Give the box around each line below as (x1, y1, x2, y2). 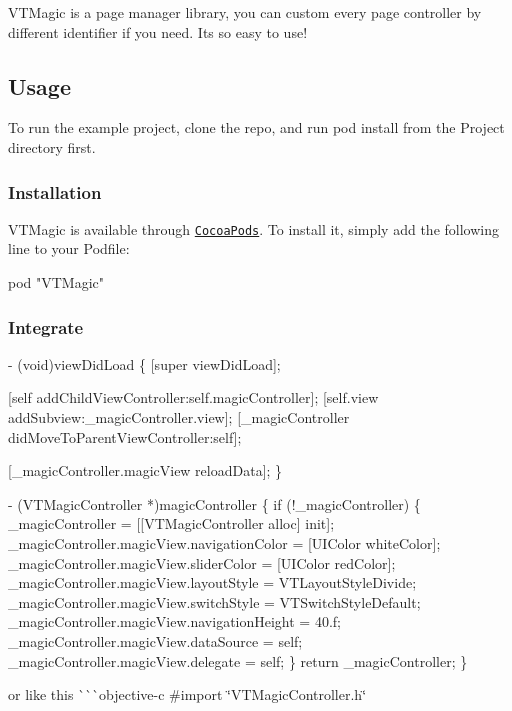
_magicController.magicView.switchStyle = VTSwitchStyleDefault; (8, 591, 421, 612)
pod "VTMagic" (8, 272, 105, 293)
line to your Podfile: (8, 238, 130, 259)
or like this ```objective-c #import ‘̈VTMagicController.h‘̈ (8, 684, 367, 705)
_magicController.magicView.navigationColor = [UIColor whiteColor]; (8, 533, 441, 554)
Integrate (8, 314, 84, 339)
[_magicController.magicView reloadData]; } (8, 460, 283, 481)
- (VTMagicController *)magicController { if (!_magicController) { (8, 493, 421, 514)
